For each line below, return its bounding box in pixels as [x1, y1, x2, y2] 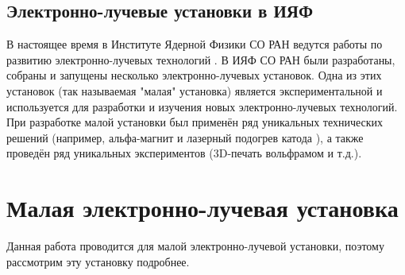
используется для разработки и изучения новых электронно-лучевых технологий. [6, 98, 398, 114]
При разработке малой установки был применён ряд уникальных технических [6, 114, 384, 130]
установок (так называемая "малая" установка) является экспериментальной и [6, 82, 383, 99]
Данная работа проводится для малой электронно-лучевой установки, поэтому [6, 238, 384, 254]
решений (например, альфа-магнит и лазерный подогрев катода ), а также [6, 129, 364, 145]
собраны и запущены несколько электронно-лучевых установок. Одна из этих [6, 67, 382, 83]
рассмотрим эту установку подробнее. [6, 253, 190, 269]
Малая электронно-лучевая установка [6, 192, 399, 224]
